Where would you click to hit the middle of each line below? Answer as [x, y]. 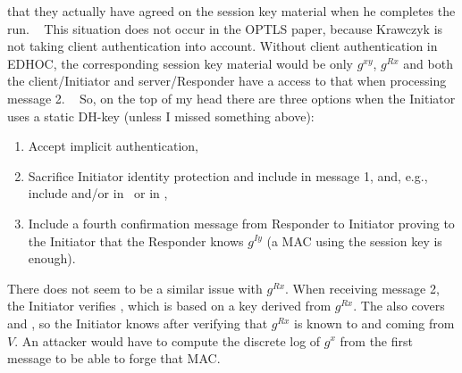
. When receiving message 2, [362, 288]
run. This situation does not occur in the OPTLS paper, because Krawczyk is [225, 28]
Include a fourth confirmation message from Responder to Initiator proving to [241, 223]
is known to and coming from [374, 323]
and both [428, 63]
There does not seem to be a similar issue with [135, 288]
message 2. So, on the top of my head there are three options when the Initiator [231, 98]
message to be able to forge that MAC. [114, 358]
